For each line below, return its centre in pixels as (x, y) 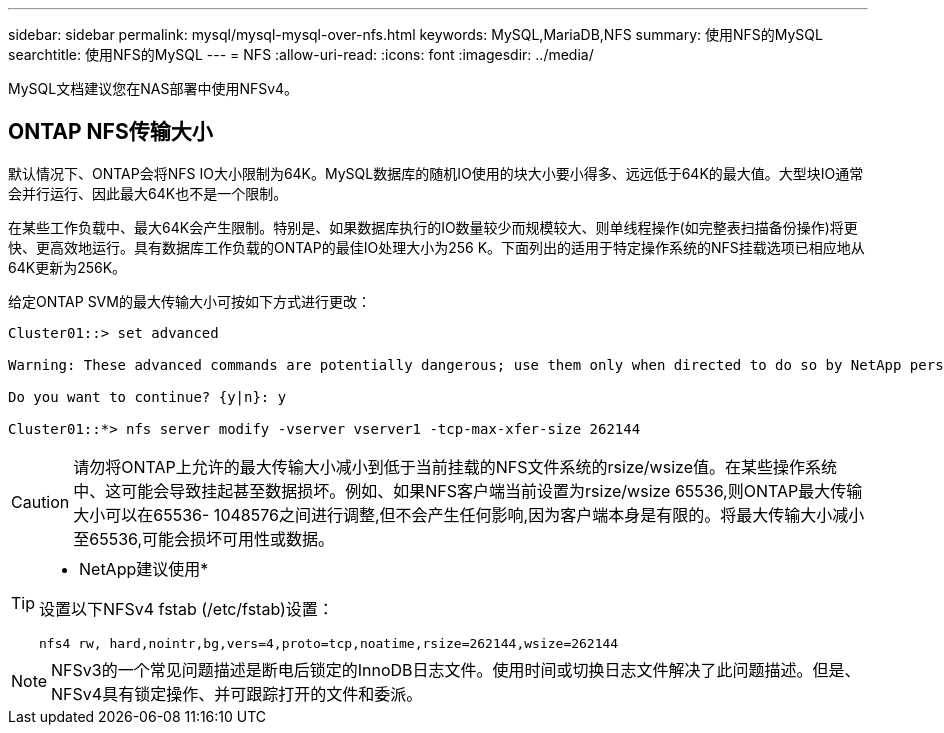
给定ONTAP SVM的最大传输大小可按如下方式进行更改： (189, 301)
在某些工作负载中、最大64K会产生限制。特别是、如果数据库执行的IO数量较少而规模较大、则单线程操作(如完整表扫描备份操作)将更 (433, 227)
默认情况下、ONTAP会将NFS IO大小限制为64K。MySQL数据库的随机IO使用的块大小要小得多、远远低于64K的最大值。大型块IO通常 (436, 173)
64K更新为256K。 (67, 267)
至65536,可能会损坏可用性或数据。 (204, 538)
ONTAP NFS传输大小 (110, 132)
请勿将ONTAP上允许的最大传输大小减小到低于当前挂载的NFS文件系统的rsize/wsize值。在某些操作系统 (455, 466)
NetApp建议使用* (144, 568)
